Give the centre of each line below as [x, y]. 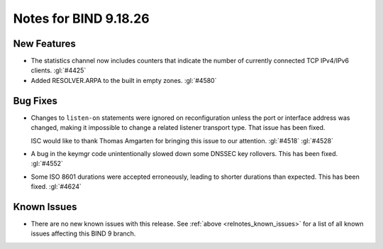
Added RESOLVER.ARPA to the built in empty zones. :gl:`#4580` [124, 80]
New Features [44, 44]
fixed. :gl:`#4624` [56, 187]
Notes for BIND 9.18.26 [81, 18]
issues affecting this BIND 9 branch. [83, 233]
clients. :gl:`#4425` [59, 70]
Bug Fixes [35, 100]
